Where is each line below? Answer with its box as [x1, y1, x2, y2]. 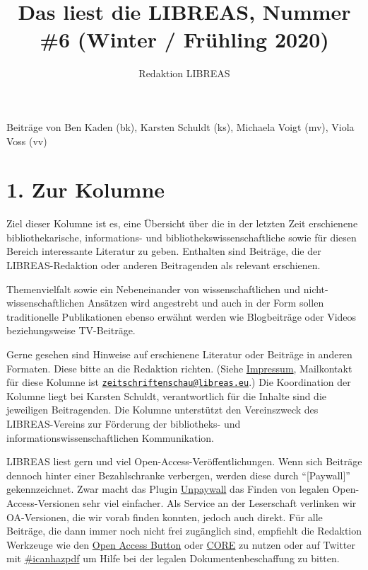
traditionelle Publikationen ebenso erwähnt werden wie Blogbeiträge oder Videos [6, 309, 357, 324]
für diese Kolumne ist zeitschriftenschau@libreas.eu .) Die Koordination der [6, 375, 351, 389]
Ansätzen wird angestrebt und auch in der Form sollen [87, 295, 324, 310]
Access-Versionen [6, 495, 80, 510]
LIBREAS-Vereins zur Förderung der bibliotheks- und [6, 416, 241, 431]
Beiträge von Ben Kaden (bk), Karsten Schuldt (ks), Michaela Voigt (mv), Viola [6, 119, 355, 134]
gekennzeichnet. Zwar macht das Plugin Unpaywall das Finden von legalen [6, 481, 329, 496]
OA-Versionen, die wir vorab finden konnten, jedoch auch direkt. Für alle [6, 509, 323, 524]
